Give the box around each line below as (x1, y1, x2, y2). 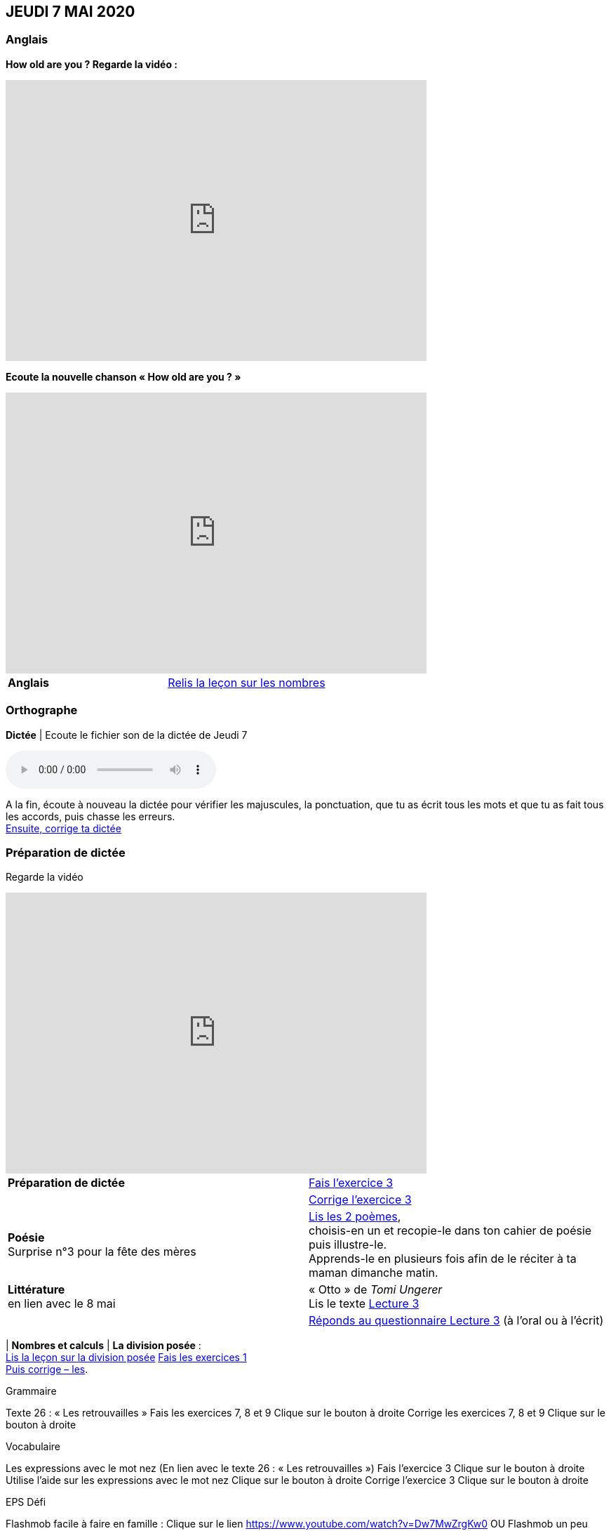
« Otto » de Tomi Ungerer (309, 1282, 443, 1297)
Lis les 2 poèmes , (309, 1209, 401, 1224)
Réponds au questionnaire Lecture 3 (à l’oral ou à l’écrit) (309, 1313, 604, 1328)
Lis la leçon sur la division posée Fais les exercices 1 (6, 1351, 247, 1364)
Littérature (8, 1282, 65, 1297)
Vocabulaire (6, 1440, 61, 1453)
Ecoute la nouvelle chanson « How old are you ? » (6, 370, 241, 383)
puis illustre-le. (309, 1237, 387, 1252)
